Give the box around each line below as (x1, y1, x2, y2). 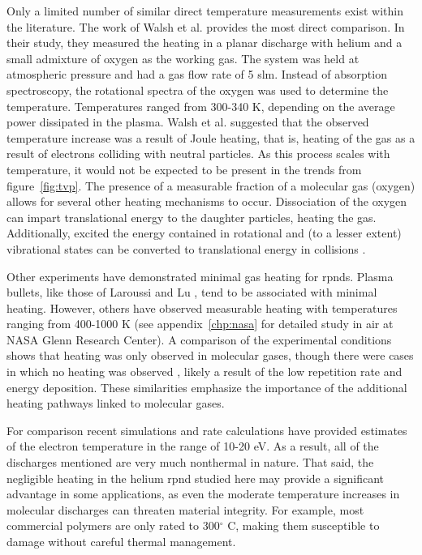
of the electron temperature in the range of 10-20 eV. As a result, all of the (6, 438, 379, 455)
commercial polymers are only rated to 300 (6, 517, 220, 534)
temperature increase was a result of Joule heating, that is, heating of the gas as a (6, 129, 416, 146)
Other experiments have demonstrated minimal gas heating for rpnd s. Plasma (6, 267, 394, 284)
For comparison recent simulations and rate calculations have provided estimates (6, 421, 407, 438)
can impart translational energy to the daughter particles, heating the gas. (6, 208, 377, 225)
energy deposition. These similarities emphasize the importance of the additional (6, 378, 407, 395)
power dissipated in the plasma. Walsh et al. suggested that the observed (6, 113, 369, 130)
